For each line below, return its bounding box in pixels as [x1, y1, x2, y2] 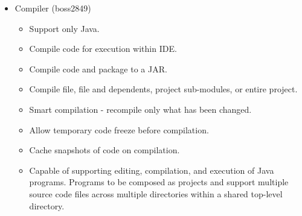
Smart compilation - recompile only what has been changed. [29, 103, 252, 115]
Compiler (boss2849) [14, 2, 91, 14]
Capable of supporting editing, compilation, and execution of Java [29, 164, 274, 176]
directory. [29, 199, 65, 212]
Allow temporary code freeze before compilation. [29, 123, 209, 136]
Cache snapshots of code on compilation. [29, 144, 180, 156]
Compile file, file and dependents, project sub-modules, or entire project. [29, 83, 298, 95]
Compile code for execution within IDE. [29, 42, 177, 55]
